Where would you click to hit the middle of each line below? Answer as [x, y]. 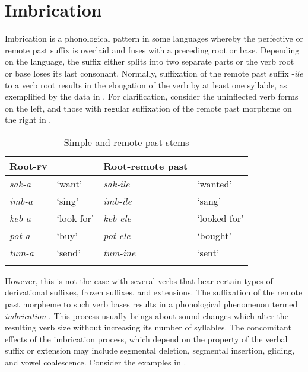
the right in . [28, 120]
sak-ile [117, 183]
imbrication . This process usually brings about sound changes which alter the [147, 315]
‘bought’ [214, 235]
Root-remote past [146, 166]
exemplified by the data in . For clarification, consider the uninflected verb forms [152, 96]
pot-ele [117, 235]
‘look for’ [75, 218]
